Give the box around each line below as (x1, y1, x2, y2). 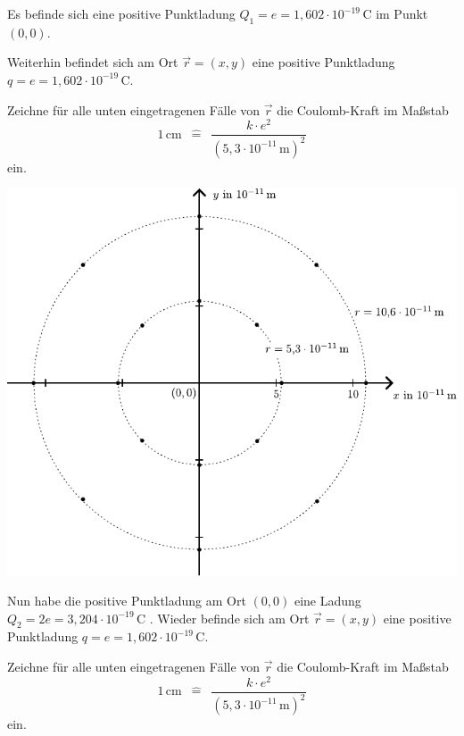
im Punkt (376, 4, 428, 22)
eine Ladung (294, 591, 361, 610)
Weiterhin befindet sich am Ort (7, 53, 178, 71)
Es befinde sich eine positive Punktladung (7, 4, 236, 22)
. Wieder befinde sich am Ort (149, 608, 310, 627)
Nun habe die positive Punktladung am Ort (7, 591, 246, 610)
